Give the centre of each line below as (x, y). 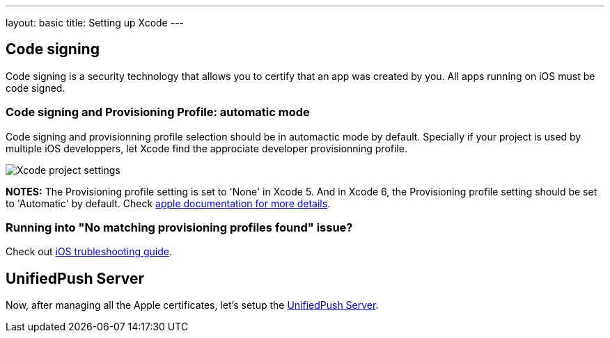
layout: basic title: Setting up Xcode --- (95, 23)
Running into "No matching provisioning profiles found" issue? (179, 227)
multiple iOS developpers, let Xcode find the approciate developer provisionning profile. (206, 148)
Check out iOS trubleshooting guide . (89, 252)
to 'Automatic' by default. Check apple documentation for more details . (168, 203)
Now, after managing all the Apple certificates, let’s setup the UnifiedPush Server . (192, 305)
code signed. (36, 88)
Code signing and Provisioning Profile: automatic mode (158, 112)
